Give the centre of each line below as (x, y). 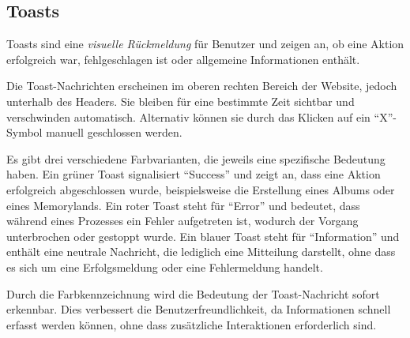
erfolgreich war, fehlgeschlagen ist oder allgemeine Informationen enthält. (183, 59)
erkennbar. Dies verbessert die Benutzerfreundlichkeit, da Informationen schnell (199, 309)
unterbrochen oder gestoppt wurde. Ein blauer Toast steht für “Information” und (203, 236)
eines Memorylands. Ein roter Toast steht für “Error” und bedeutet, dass (183, 205)
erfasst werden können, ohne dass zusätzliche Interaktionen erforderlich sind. (192, 324)
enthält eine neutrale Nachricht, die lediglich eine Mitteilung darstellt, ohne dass (201, 252)
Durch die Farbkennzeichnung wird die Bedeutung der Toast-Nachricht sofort (193, 293)
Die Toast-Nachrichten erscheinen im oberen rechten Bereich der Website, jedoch (202, 86)
